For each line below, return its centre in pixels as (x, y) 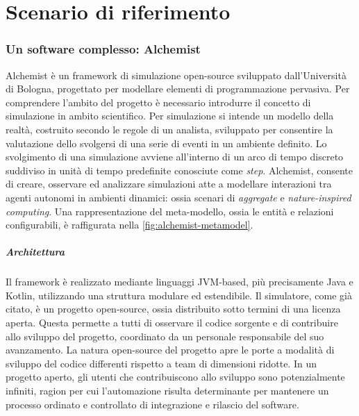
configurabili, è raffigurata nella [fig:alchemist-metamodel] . (130, 225)
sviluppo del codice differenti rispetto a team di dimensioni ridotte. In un (161, 363)
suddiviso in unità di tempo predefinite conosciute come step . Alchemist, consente (179, 170)
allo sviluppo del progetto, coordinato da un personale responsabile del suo (165, 336)
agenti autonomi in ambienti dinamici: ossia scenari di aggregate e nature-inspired (178, 197)
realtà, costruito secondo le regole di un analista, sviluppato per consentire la (169, 129)
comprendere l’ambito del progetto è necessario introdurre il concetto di (158, 102)
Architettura (35, 252)
